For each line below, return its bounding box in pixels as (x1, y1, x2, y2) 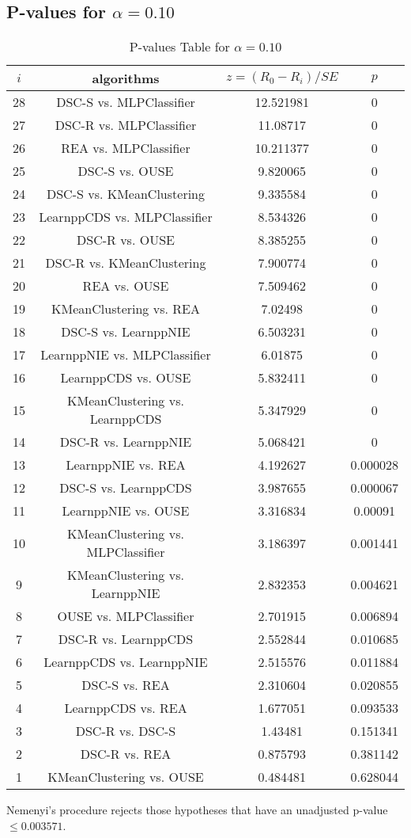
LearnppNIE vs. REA (66, 455, 186, 474)
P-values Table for (129, 37, 230, 56)
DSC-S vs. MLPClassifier (56, 93, 195, 112)
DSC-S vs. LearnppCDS (59, 478, 192, 497)
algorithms (92, 69, 160, 88)
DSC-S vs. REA (81, 676, 170, 695)
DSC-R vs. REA (80, 745, 172, 764)
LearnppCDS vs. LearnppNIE (43, 653, 208, 672)
